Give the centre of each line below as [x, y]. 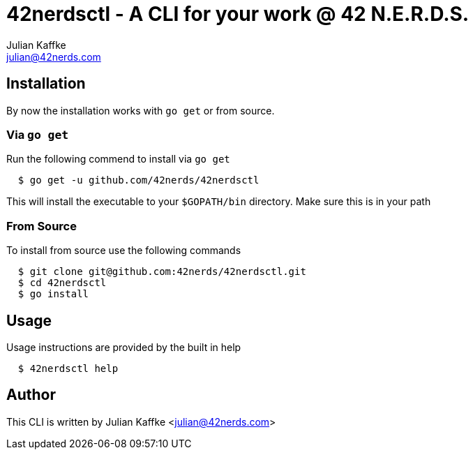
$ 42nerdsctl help [68, 368]
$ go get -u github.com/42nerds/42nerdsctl [138, 180]
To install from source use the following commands [124, 251]
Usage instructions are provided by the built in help [124, 347]
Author [31, 395]
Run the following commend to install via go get [118, 159]
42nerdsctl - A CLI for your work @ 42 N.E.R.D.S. [238, 14]
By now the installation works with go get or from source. [141, 110]
